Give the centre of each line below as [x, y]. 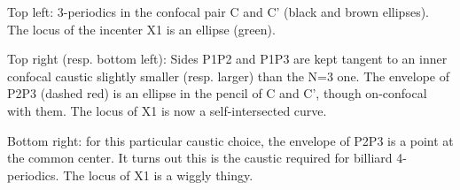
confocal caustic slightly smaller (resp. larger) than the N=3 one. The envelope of [228, 76]
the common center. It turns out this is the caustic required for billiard [200, 158]
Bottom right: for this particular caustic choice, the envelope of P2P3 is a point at [230, 140]
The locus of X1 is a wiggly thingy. [158, 175]
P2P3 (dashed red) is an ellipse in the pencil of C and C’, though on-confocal [217, 93]
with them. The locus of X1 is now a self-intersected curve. [167, 110]
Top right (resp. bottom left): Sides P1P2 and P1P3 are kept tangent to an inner [227, 59]
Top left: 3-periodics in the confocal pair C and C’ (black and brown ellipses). [218, 11]
